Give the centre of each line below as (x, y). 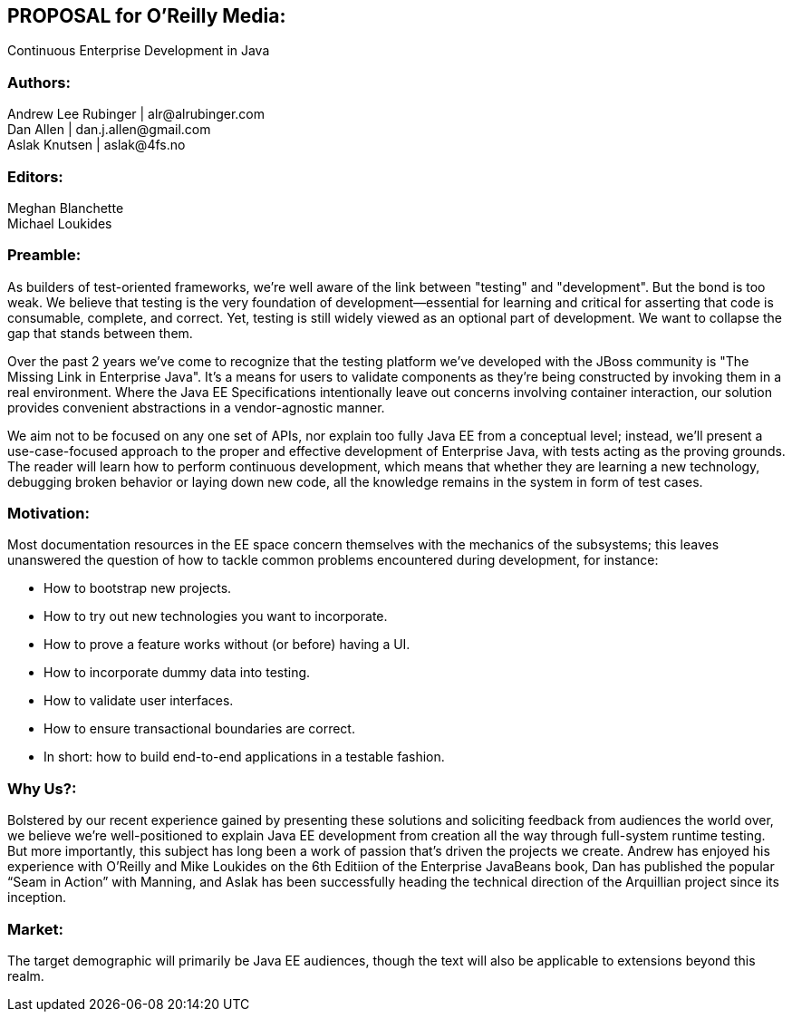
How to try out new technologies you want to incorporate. (216, 616)
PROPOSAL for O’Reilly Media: (147, 16)
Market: (35, 929)
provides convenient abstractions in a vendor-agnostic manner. (196, 407)
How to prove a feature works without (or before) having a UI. (227, 645)
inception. (37, 898)
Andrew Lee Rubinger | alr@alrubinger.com (136, 114)
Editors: (35, 176)
